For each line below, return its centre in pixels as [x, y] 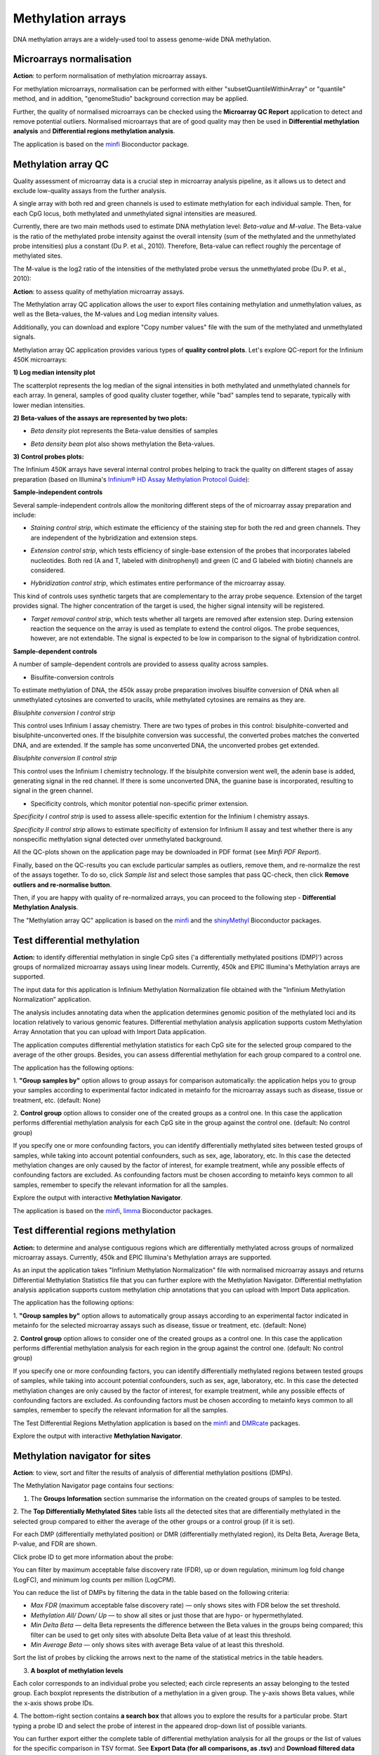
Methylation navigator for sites [82, 1456]
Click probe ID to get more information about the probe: [93, 1557]
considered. [48, 570]
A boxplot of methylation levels [77, 1670]
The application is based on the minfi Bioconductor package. [101, 144]
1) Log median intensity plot [54, 373]
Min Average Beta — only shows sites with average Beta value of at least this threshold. [157, 1644]
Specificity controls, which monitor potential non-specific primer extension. [140, 803]
